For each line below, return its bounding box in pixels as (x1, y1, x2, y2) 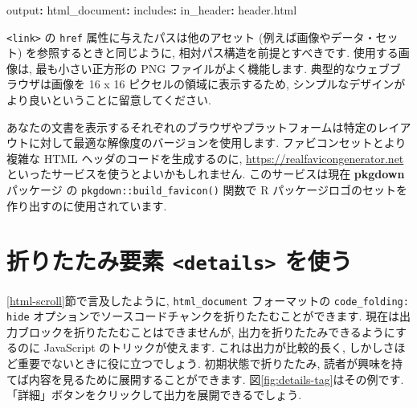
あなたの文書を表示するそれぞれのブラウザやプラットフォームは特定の (6, 118, 378, 135)
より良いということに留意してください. (6, 92, 211, 108)
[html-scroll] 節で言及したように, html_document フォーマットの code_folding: (6, 292, 409, 308)
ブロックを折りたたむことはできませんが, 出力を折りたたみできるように (17, 323, 395, 340)
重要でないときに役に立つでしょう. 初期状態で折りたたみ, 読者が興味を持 (17, 355, 403, 371)
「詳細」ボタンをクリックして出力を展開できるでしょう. (6, 386, 302, 403)
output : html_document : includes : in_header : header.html (6, 2, 297, 18)
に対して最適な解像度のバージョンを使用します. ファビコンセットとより (28, 134, 407, 151)
